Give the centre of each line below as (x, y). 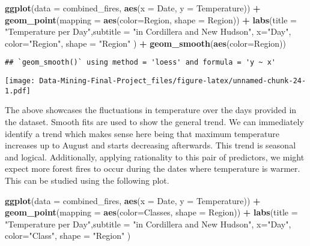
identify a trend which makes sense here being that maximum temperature (142, 133)
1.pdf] (18, 91)
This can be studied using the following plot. (87, 180)
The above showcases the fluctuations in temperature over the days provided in (151, 110)
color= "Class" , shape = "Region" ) (68, 236)
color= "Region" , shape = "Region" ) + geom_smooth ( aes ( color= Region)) (145, 43)
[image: (20, 81)
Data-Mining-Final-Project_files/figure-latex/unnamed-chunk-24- (173, 81)
